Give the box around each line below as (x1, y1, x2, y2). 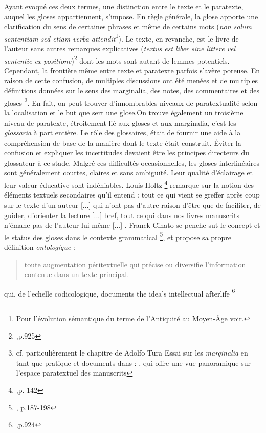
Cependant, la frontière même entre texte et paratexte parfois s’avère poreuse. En (4, 65, 260, 75)
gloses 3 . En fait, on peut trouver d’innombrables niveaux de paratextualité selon (4, 95, 258, 108)
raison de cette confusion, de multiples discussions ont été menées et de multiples (4, 75, 258, 86)
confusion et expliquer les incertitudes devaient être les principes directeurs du (4, 147, 250, 158)
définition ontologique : (4, 241, 75, 252)
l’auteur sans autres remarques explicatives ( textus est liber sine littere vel (4, 43, 236, 54)
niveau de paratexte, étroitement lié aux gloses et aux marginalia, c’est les (4, 117, 236, 128)
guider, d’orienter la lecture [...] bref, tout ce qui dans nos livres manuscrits (4, 209, 239, 220)
